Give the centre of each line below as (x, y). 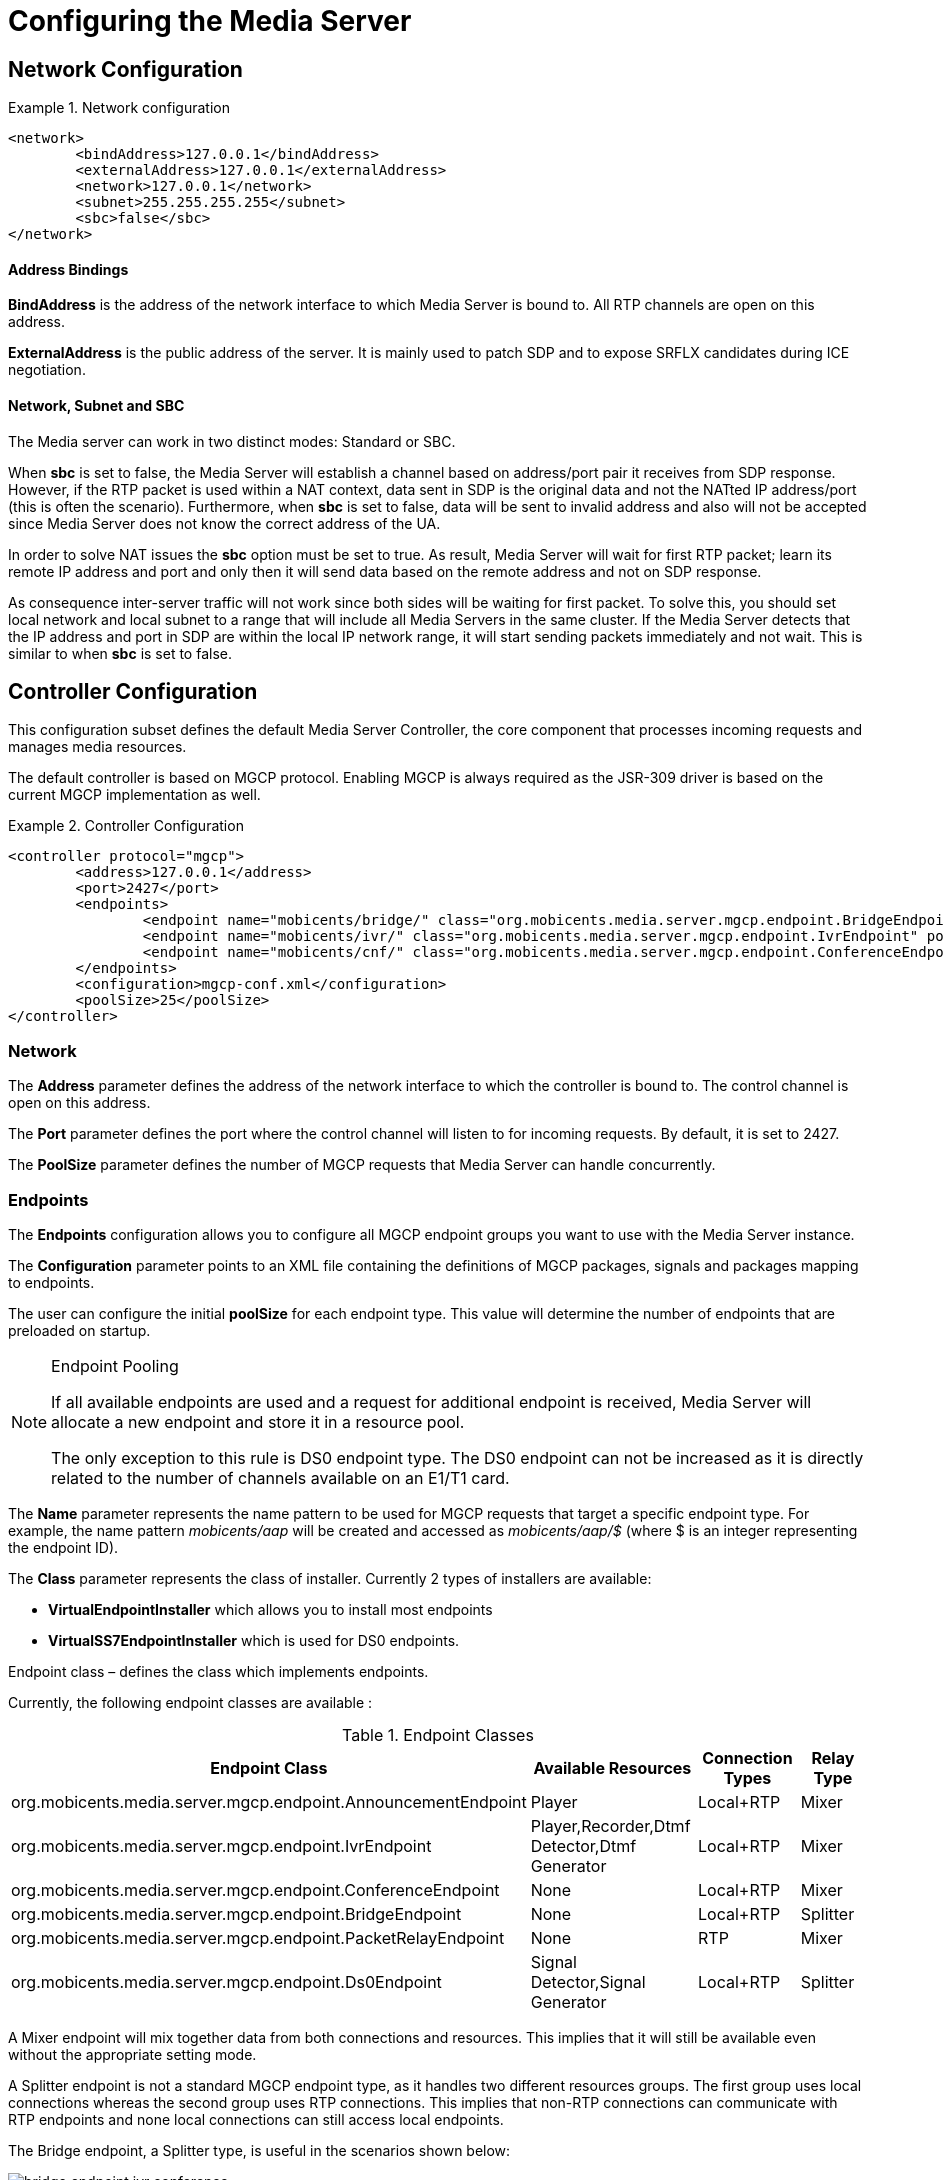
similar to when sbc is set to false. (120, 653)
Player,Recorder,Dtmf (610, 1825)
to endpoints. (51, 1282)
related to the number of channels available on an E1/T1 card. (280, 1477)
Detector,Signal (588, 1981)
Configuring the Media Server (210, 21)
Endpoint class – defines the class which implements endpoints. (218, 1671)
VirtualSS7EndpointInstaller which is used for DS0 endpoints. (254, 1640)
